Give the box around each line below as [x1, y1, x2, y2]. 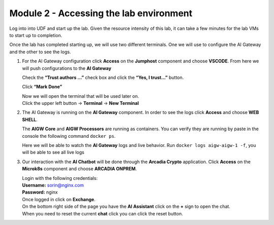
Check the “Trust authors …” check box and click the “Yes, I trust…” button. [22, 74, 184, 81]
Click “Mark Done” [22, 84, 62, 90]
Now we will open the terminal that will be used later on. [22, 93, 140, 99]
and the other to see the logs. [9, 49, 71, 55]
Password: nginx [22, 189, 58, 195]
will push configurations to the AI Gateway [22, 65, 112, 71]
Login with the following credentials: [22, 175, 98, 181]
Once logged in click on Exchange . [22, 196, 96, 202]
